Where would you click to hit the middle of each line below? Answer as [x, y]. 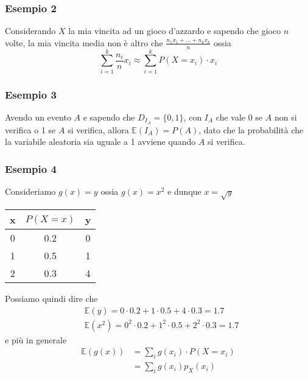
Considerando [30, 31]
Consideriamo [30, 191]
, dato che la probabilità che [251, 129]
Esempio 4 [31, 168]
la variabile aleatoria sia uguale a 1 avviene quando [100, 142]
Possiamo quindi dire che [51, 299]
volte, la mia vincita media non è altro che [84, 42]
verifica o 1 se [30, 129]
